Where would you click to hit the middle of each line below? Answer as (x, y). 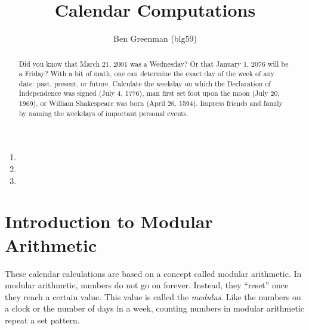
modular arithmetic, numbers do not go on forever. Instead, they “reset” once (147, 285)
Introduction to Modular (109, 221)
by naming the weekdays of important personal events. (103, 113)
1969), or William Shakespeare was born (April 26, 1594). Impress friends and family (151, 103)
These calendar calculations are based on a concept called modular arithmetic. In (153, 273)
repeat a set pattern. (42, 320)
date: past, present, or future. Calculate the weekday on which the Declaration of (145, 83)
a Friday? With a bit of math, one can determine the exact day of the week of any (147, 74)
